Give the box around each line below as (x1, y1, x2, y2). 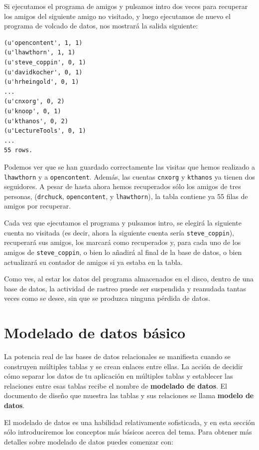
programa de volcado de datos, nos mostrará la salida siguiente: (4, 20, 198, 31)
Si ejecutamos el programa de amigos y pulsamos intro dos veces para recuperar (4, 1, 248, 11)
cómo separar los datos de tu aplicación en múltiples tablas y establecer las (4, 371, 233, 381)
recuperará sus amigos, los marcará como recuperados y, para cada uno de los (4, 237, 241, 247)
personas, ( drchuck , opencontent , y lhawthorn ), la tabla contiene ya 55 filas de (4, 191, 248, 201)
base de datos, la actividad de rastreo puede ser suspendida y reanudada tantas (4, 283, 246, 293)
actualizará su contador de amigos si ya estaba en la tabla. (4, 256, 183, 267)
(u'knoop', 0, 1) (4, 107, 61, 115)
